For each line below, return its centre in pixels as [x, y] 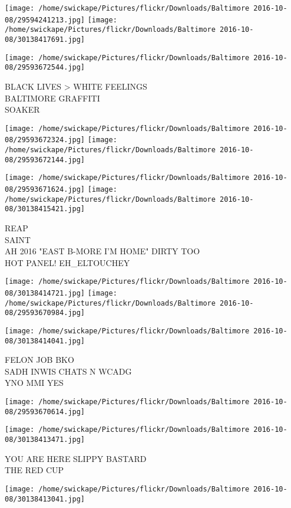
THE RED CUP [34, 470]
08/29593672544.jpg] [45, 68]
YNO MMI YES [34, 383]
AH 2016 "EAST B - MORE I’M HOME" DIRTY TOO [102, 251]
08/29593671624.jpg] [45, 189]
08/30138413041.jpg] [45, 499]
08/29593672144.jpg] [45, 160]
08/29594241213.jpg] [45, 20]
